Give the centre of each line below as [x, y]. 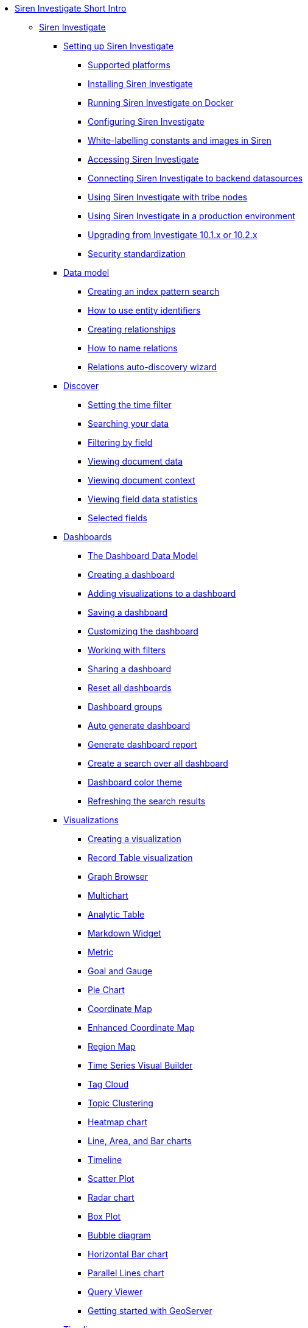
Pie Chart [106, 990]
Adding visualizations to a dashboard [162, 593]
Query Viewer [115, 1292]
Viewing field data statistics [143, 499]
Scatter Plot [111, 1179]
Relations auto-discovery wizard [152, 367]
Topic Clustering [121, 1103]
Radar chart [111, 1197]
